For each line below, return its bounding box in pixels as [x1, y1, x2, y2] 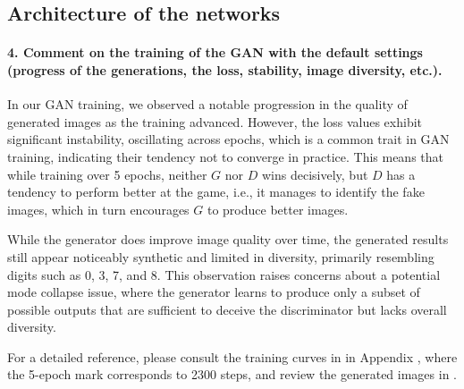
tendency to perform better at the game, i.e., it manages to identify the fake [7, 182, 425, 201]
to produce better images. [207, 199, 349, 218]
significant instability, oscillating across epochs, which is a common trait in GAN [7, 130, 450, 148]
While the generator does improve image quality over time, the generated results [7, 230, 449, 249]
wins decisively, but [261, 165, 368, 183]
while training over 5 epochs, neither [7, 165, 207, 183]
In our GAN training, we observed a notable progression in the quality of [7, 95, 408, 114]
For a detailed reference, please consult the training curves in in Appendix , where [7, 347, 458, 366]
